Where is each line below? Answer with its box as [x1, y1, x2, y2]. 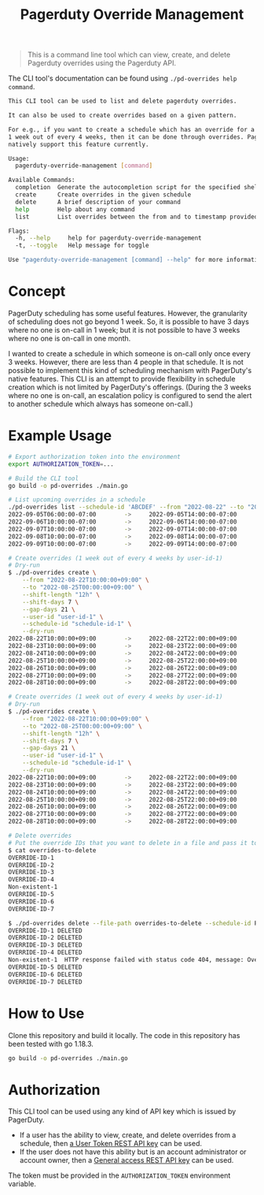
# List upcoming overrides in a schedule [8, 496, 146, 504]
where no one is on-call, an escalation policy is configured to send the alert [8, 391, 252, 400]
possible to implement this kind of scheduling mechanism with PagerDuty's [8, 366, 252, 375]
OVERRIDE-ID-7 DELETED [8, 977, 82, 986]
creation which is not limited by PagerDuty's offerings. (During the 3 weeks [8, 382, 251, 392]
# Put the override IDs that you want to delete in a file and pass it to [8, 839, 258, 847]
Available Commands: [8, 176, 76, 184]
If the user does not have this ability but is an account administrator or [19, 1147, 247, 1156]
